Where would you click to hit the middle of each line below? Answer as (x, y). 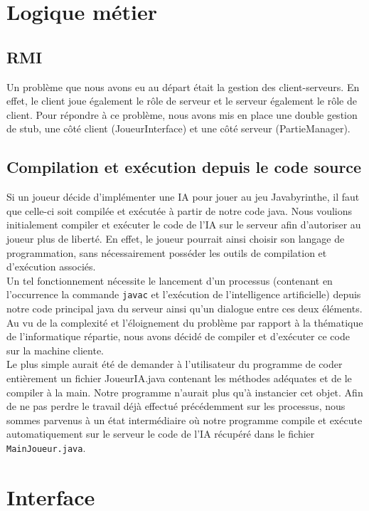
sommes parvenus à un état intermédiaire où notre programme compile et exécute (184, 420)
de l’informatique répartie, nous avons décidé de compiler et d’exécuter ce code (178, 336)
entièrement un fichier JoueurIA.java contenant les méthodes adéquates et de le (179, 378)
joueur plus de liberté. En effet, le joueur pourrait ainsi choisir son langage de (176, 238)
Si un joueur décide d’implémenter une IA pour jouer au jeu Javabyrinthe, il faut (183, 197)
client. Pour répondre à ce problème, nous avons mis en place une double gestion (182, 114)
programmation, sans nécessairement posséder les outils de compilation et (167, 252)
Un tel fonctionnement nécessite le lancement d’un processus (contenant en (170, 280)
